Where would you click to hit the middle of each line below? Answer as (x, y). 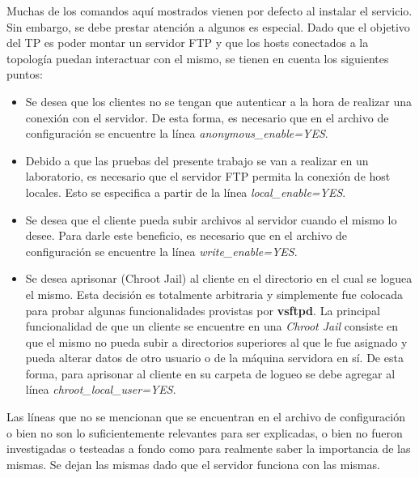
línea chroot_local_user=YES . (101, 389)
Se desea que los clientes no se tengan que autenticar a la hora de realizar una (218, 101)
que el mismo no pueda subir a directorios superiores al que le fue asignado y (216, 341)
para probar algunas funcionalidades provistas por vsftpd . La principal (203, 310)
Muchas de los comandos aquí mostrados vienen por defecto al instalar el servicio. (209, 11)
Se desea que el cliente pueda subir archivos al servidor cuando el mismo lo (211, 219)
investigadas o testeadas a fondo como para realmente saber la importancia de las (209, 448)
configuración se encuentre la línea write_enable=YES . (161, 251)
